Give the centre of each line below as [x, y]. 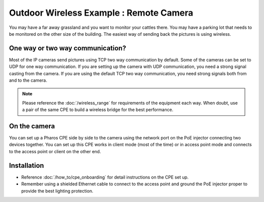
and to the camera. [28, 80]
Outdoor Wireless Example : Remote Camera [101, 13]
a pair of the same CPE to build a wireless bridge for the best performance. [98, 110]
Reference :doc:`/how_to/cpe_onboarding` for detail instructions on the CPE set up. [105, 177]
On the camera [32, 126]
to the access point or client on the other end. [55, 151]
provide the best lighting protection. [57, 191]
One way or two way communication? [68, 48]
